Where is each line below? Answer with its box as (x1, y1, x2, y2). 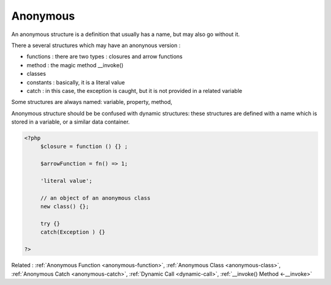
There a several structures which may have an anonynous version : (11, 42, 181, 49)
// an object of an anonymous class (40, 194, 151, 201)
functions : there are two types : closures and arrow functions (26, 53, 183, 61)
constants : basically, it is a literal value (26, 78, 125, 86)
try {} (40, 220, 61, 227)
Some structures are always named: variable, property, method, (11, 98, 173, 106)
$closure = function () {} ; (40, 143, 128, 150)
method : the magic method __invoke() (26, 61, 124, 68)
